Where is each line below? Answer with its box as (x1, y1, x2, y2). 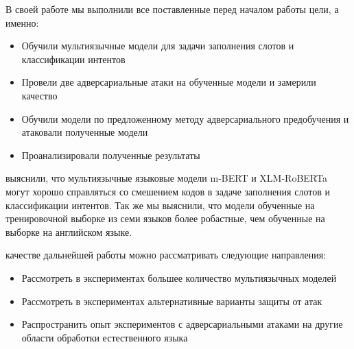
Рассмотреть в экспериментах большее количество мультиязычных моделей (21, 270, 337, 285)
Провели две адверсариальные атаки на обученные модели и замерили (21, 75, 316, 89)
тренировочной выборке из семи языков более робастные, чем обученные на (5, 211, 325, 226)
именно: (5, 15, 39, 29)
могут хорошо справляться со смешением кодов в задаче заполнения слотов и (5, 184, 330, 198)
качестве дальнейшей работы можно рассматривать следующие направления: (5, 248, 327, 262)
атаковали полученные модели (21, 125, 148, 139)
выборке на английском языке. (5, 224, 132, 239)
